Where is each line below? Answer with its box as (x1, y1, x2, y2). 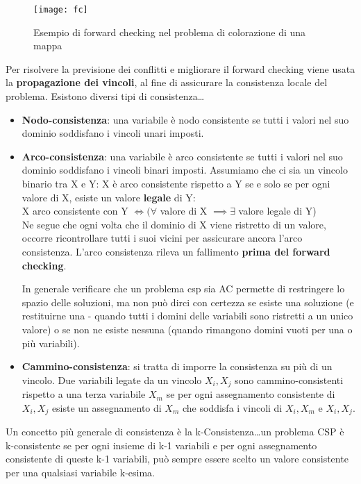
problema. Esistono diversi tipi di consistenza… (6, 89, 205, 103)
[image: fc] (33, 5, 88, 15)
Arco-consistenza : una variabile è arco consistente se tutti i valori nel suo (22, 149, 343, 163)
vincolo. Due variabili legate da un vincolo (22, 372, 202, 387)
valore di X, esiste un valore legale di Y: (22, 190, 196, 204)
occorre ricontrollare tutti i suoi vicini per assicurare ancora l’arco (22, 231, 303, 245)
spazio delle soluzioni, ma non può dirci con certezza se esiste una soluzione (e (22, 294, 354, 309)
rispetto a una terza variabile (22, 387, 146, 401)
